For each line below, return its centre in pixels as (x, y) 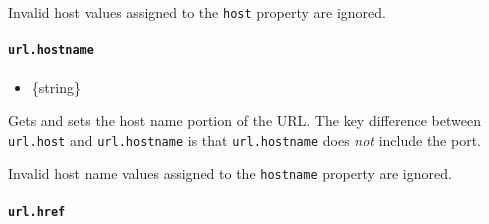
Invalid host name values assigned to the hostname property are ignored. (230, 173)
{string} (56, 86)
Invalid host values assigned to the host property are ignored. (197, 12)
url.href (37, 211)
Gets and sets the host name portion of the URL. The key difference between (244, 120)
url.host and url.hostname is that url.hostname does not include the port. (244, 139)
